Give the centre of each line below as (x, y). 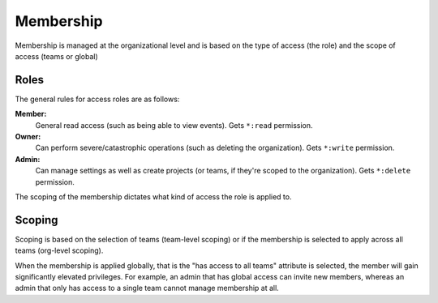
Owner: (28, 137)
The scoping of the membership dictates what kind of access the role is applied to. (153, 196)
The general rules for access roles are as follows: (97, 99)
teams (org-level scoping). (59, 250)
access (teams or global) (57, 56)
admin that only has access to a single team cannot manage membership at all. (147, 288)
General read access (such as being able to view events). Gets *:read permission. (174, 125)
